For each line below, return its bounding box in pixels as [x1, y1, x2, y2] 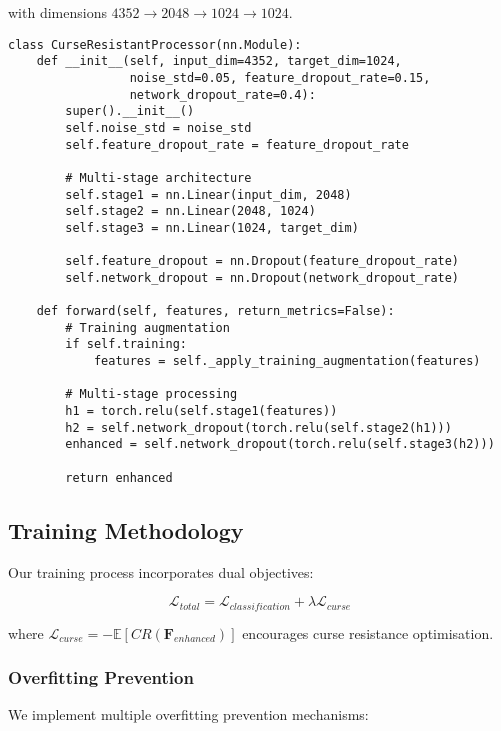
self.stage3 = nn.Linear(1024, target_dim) [65, 220, 359, 235]
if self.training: [65, 337, 187, 352]
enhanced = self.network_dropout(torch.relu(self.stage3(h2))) [65, 437, 495, 452]
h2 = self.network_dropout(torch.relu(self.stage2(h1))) [65, 420, 452, 435]
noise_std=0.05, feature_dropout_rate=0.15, [129, 70, 431, 85]
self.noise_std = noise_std [65, 120, 252, 135]
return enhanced [65, 470, 173, 485]
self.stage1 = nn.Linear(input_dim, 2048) [65, 187, 352, 202]
